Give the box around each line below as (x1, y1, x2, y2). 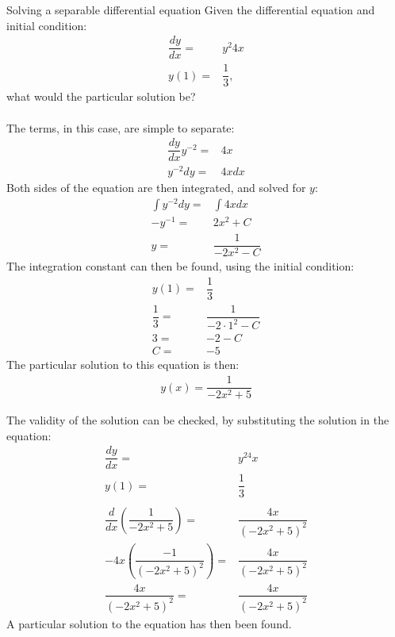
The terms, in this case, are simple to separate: (6, 119, 235, 136)
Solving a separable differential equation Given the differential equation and (6, 2, 375, 17)
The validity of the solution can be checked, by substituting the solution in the (6, 412, 389, 428)
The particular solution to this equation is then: (6, 356, 240, 373)
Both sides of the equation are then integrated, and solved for (6, 179, 306, 196)
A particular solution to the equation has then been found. (6, 615, 292, 631)
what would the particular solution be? (6, 88, 196, 105)
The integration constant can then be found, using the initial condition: (6, 258, 355, 274)
